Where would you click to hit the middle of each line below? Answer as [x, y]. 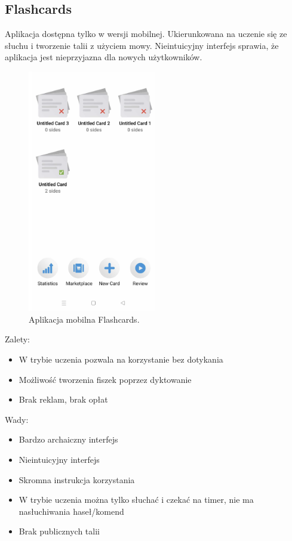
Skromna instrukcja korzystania [77, 479]
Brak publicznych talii [59, 531]
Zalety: [17, 339]
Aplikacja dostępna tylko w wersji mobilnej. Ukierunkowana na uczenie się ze [146, 34]
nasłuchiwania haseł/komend [71, 511]
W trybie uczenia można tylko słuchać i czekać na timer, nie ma [136, 500]
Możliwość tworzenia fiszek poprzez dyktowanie [105, 379]
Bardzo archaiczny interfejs [68, 439]
